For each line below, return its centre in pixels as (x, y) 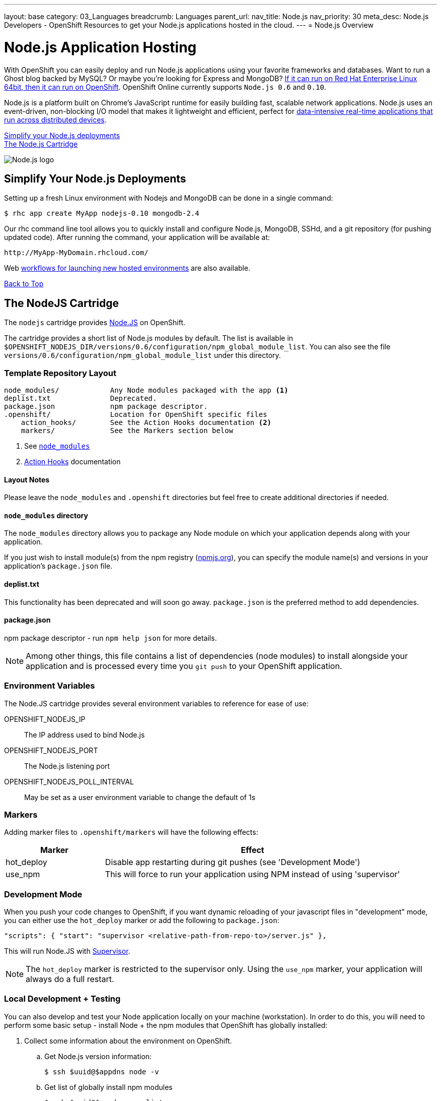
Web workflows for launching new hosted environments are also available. (127, 268)
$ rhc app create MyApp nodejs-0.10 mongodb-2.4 (102, 213)
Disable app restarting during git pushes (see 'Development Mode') (233, 862)
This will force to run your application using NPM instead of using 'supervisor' (252, 874)
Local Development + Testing (62, 999)
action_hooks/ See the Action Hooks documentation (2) (146, 422)
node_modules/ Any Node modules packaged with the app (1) (146, 390)
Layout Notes (27, 479)
